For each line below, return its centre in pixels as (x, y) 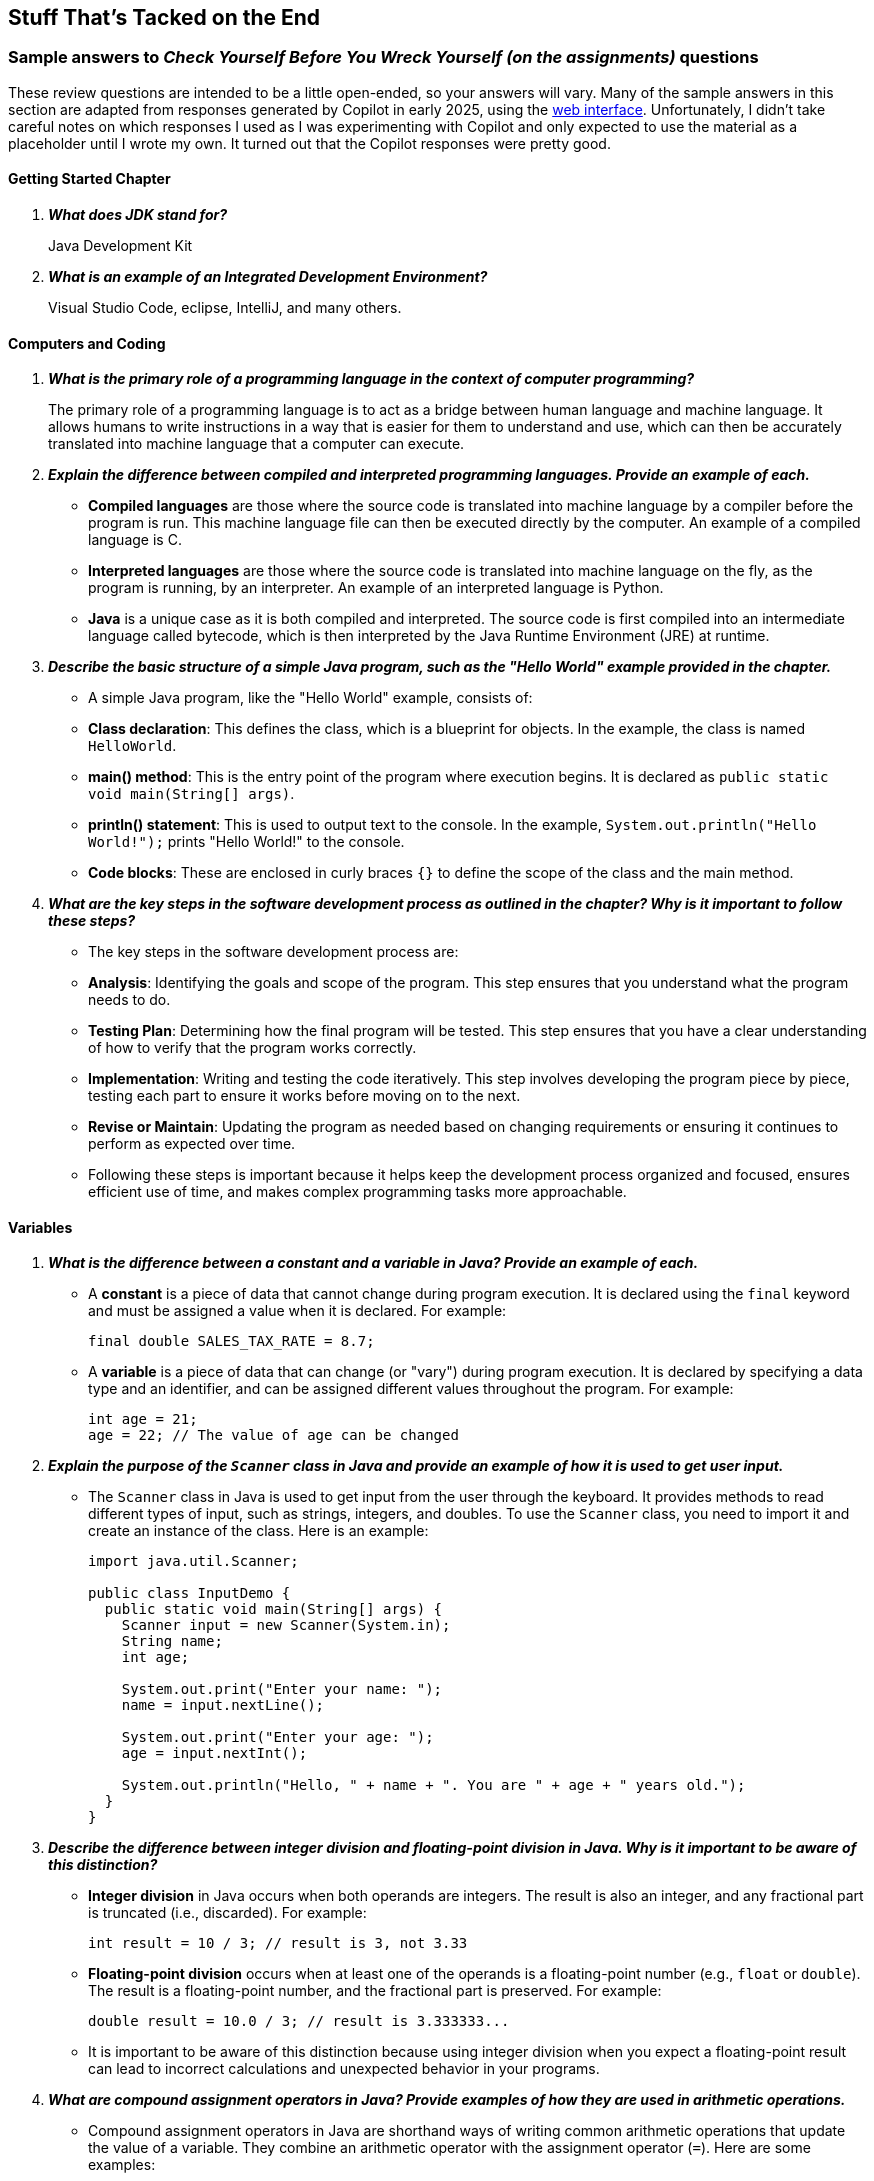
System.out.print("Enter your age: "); (277, 1737)
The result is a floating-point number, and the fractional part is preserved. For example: (375, 1991)
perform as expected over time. (192, 1144)
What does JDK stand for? (138, 215)
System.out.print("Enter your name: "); (282, 1689)
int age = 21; (143, 1419)
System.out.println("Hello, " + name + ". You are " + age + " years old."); (433, 1785)
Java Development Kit (120, 246)
